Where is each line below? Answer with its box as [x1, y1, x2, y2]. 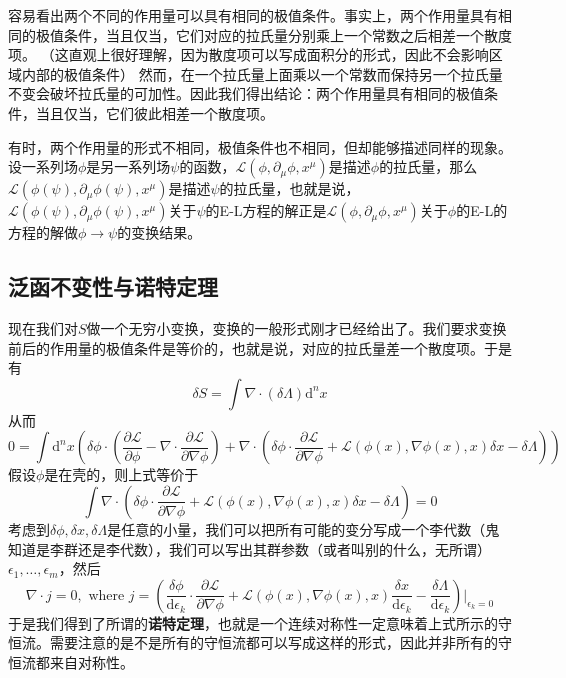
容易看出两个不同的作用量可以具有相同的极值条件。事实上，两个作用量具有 [8, 5, 498, 25]
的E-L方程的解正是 [205, 200, 327, 221]
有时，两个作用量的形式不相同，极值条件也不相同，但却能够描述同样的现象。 [8, 136, 512, 157]
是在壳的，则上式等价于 [44, 464, 199, 485]
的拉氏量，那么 [379, 156, 478, 177]
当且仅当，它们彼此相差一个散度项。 [35, 102, 274, 123]
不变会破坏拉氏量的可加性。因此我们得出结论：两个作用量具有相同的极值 [8, 83, 484, 104]
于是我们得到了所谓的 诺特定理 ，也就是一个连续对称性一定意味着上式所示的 [8, 612, 498, 633]
